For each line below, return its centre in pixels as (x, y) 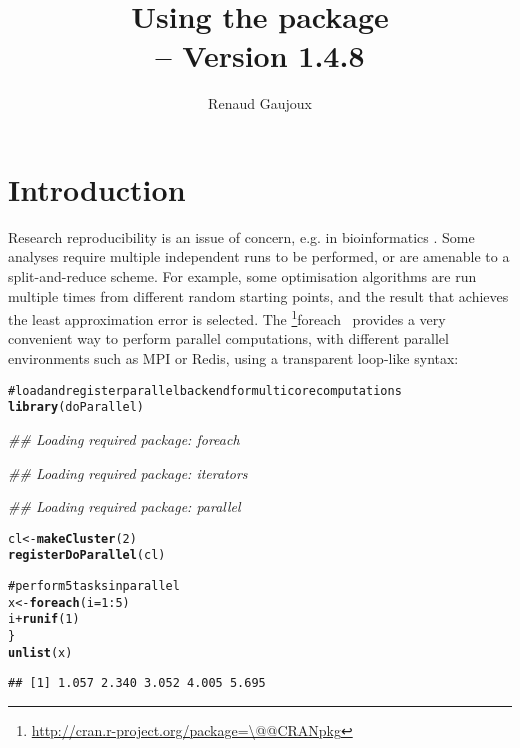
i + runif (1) (44, 619)
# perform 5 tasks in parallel (94, 586)
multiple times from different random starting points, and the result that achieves (258, 295)
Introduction (97, 188)
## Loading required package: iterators (128, 472)
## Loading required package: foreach (124, 438)
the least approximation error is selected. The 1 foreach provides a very (227, 317)
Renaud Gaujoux (260, 103)
